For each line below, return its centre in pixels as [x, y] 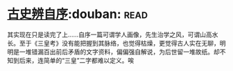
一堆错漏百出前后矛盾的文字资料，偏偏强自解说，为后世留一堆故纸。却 [119, 52]
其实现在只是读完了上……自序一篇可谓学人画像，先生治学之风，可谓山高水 [113, 34]
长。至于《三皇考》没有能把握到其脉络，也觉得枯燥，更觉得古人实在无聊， [113, 43]
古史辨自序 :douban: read [77, 14]
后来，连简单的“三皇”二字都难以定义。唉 [77, 60]
